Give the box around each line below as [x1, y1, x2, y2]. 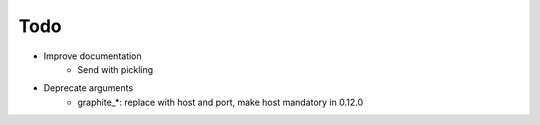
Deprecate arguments [43, 82, 134, 94]
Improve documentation [43, 50, 142, 62]
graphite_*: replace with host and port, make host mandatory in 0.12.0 [77, 96, 364, 108]
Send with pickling [77, 63, 154, 75]
